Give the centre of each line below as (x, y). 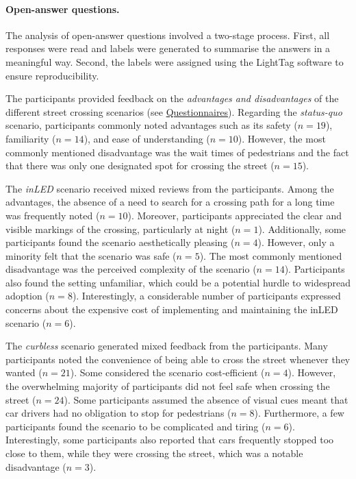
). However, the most (282, 138)
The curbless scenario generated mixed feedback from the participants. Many (167, 346)
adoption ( (27, 296)
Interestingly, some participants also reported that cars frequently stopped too (170, 440)
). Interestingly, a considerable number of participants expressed (206, 296)
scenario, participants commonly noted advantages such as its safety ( (152, 125)
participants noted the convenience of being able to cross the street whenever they (178, 359)
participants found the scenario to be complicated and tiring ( (136, 426)
